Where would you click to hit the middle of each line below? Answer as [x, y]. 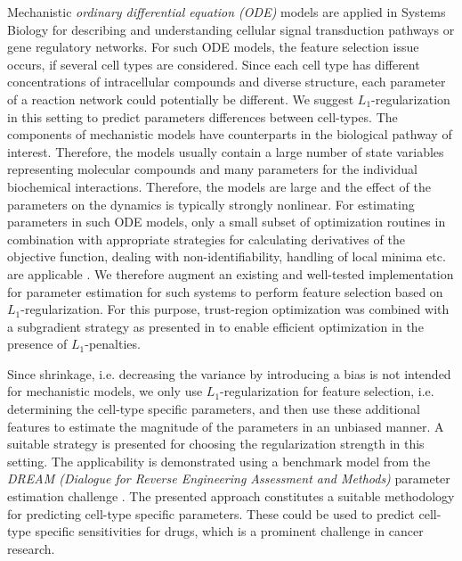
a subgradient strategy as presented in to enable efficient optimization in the [215, 326]
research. [31, 548]
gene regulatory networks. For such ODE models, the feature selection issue [213, 47]
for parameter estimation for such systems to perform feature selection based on [225, 291]
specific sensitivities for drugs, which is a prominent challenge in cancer [229, 531]
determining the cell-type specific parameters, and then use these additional [214, 409]
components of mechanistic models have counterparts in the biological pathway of [230, 134]
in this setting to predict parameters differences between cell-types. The [203, 116]
